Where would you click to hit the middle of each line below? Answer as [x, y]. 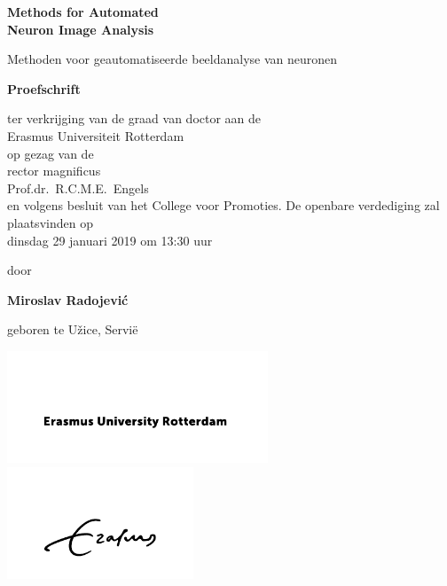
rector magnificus [54, 171]
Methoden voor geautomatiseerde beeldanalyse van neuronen [173, 59]
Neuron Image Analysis [81, 29]
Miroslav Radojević [68, 299]
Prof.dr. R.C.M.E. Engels [78, 188]
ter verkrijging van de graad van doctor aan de [134, 118]
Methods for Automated [83, 12]
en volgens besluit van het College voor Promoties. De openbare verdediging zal [223, 205]
